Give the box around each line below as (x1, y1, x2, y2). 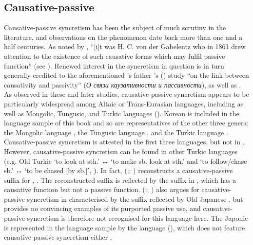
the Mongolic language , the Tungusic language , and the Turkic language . (4, 127, 228, 137)
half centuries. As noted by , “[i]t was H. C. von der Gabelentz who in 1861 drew (4, 41, 246, 52)
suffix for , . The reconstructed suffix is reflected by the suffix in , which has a (4, 175, 236, 185)
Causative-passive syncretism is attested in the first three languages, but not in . (4, 137, 245, 147)
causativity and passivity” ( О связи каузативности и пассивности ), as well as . (4, 79, 241, 89)
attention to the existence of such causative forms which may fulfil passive (4, 51, 225, 61)
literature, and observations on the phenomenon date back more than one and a (4, 32, 243, 42)
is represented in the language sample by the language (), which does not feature (4, 222, 245, 232)
